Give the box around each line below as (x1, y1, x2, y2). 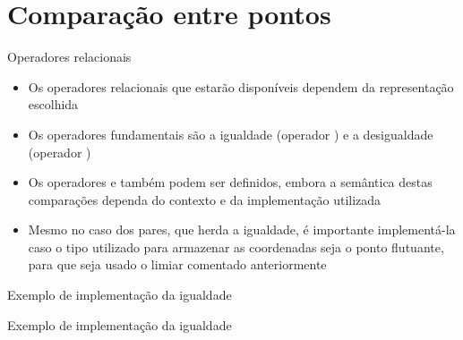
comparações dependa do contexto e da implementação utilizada (28, 190, 382, 208)
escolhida (28, 95, 79, 114)
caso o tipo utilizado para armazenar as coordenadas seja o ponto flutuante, (28, 237, 444, 256)
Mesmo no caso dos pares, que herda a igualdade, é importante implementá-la (28, 220, 456, 239)
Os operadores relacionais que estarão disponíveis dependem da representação (28, 77, 454, 96)
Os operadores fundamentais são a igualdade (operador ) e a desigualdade (28, 124, 433, 143)
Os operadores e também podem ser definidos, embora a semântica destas (28, 173, 433, 191)
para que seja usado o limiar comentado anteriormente (28, 255, 327, 274)
